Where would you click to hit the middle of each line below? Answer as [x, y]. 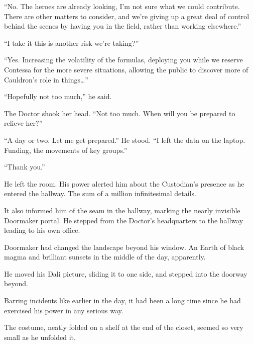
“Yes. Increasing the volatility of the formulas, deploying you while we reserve [123, 60]
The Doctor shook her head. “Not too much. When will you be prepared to [120, 113]
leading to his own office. [42, 230]
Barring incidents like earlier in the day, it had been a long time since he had [122, 300]
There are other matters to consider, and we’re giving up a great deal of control [127, 16]
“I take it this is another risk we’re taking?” [72, 42]
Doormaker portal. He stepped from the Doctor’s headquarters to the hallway [124, 220]
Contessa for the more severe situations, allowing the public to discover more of [126, 69]
